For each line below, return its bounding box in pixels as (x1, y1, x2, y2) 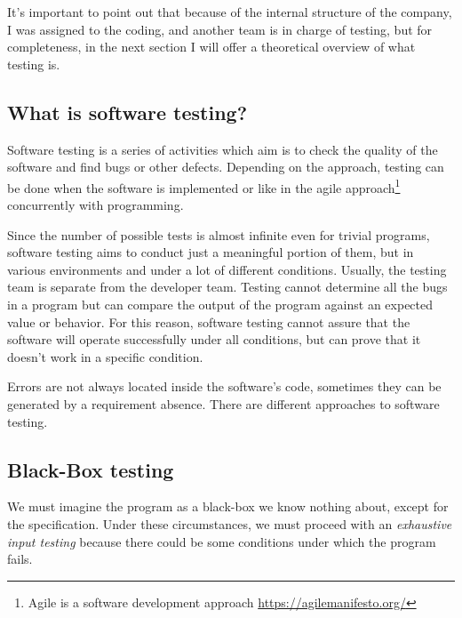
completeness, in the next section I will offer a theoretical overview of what (7, 37, 416, 56)
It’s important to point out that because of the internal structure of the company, (7, 3, 452, 20)
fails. (7, 550, 33, 568)
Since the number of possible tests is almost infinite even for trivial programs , (7, 225, 430, 244)
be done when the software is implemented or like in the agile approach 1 (7, 175, 401, 197)
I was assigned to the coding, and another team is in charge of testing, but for (7, 20, 433, 38)
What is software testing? (7, 98, 248, 125)
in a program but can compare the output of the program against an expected (7, 294, 434, 313)
